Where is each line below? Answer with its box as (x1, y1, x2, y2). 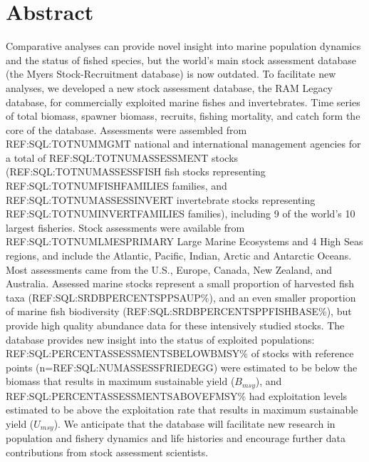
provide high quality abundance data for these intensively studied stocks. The (6, 318, 345, 332)
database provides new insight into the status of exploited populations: (6, 332, 315, 346)
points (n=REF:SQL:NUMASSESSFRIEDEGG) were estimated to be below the (6, 359, 358, 374)
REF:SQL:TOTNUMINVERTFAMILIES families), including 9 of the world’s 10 (6, 206, 355, 221)
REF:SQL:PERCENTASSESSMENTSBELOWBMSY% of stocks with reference (6, 346, 354, 361)
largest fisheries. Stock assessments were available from (6, 220, 245, 235)
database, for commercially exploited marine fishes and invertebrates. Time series (6, 94, 360, 109)
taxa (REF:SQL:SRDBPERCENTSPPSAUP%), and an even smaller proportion (6, 289, 356, 304)
